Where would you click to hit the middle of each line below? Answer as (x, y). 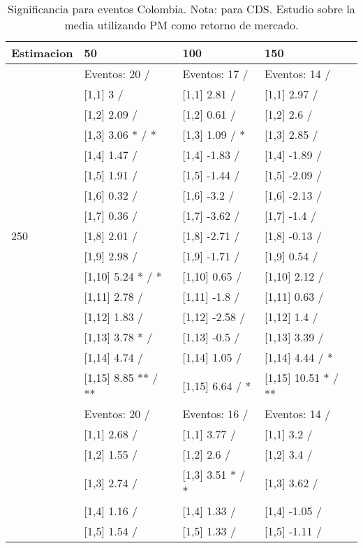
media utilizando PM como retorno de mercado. (181, 25)
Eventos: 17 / (215, 74)
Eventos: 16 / (215, 414)
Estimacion (42, 53)
